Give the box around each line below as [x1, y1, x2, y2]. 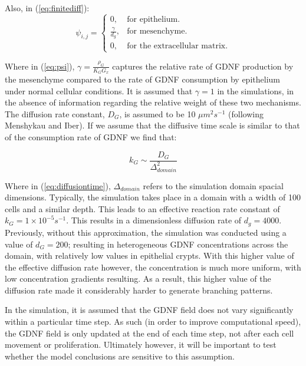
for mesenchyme [127, 27, 185, 36]
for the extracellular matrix [127, 42, 226, 51]
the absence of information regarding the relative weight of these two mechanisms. [5, 96, 301, 108]
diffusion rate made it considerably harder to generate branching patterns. [5, 283, 273, 296]
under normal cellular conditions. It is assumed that [5, 84, 193, 97]
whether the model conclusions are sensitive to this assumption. [5, 349, 235, 362]
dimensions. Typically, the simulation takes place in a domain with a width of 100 [5, 191, 301, 203]
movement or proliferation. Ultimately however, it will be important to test [5, 338, 277, 351]
